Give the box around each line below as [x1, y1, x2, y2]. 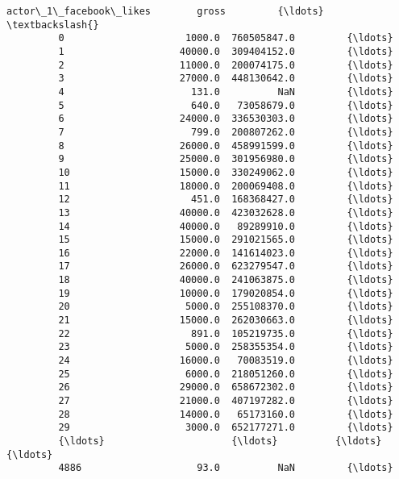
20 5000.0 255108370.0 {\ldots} [58, 301, 393, 313]
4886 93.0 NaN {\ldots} [58, 462, 393, 474]
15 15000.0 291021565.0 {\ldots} [58, 234, 393, 246]
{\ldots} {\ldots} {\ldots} [58, 435, 382, 447]
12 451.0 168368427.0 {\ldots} [58, 194, 393, 206]
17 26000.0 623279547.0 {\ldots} [58, 260, 393, 273]
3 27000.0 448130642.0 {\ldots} [58, 73, 393, 85]
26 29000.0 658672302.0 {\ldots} [58, 381, 393, 394]
